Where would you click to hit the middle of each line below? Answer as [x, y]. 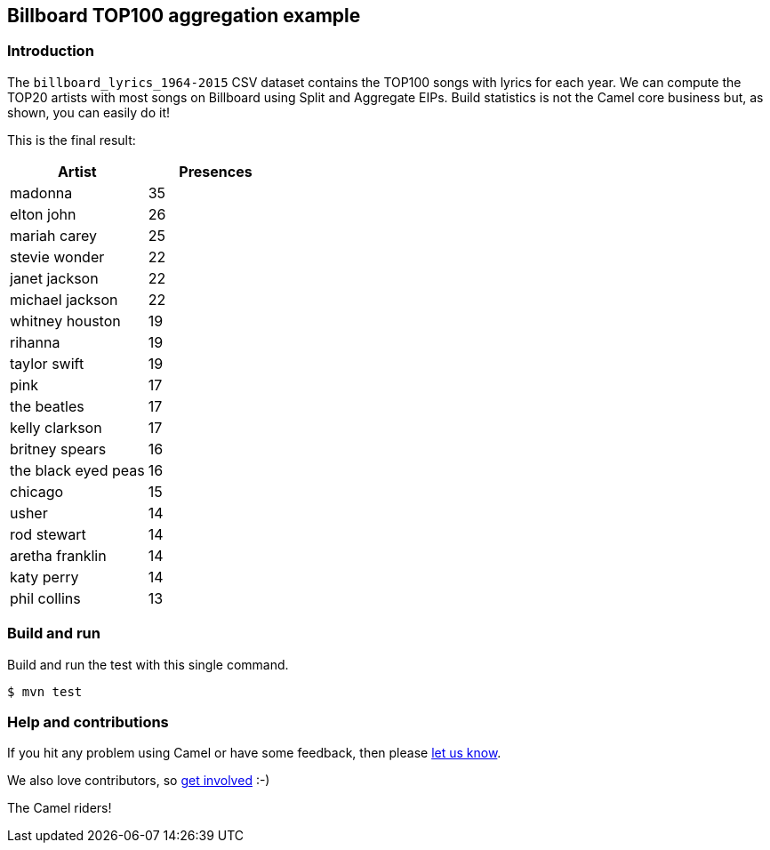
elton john [43, 214]
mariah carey [54, 235]
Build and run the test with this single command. [148, 664]
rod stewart [48, 534]
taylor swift [47, 363]
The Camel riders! [60, 808]
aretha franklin [58, 555]
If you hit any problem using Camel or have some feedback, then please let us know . [254, 753]
